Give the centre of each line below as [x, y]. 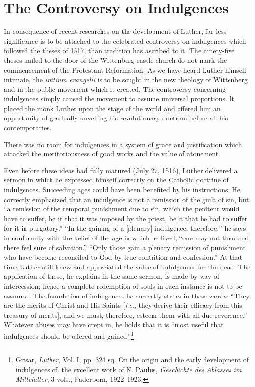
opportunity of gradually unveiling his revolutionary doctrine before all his [116, 118]
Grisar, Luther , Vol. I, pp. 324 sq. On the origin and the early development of [132, 360]
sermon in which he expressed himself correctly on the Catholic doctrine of [116, 180]
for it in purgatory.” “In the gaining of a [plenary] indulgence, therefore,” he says [125, 228]
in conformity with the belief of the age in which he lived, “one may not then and [127, 238]
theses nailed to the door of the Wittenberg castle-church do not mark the [115, 60]
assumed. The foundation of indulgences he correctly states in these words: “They [127, 295]
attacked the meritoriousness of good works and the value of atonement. [112, 154]
